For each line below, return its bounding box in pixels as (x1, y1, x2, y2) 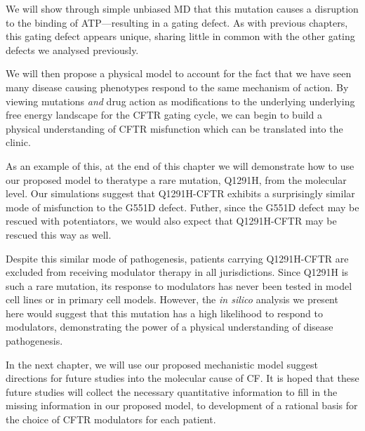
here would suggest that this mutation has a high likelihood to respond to (6, 305, 323, 320)
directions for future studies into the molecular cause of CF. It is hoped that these (6, 371, 359, 385)
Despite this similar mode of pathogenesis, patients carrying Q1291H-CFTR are (6, 251, 349, 265)
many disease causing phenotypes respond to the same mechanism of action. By (6, 79, 349, 94)
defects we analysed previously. (6, 42, 139, 57)
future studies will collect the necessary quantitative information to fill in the (6, 384, 338, 399)
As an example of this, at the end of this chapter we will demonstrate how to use (6, 158, 354, 173)
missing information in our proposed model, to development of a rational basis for (6, 398, 358, 413)
